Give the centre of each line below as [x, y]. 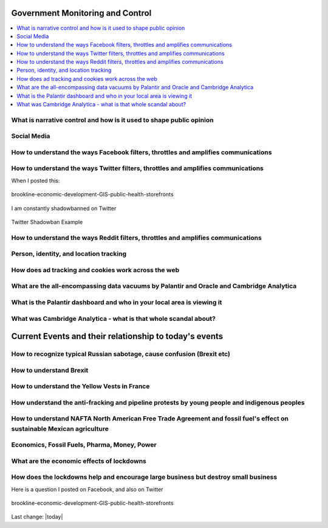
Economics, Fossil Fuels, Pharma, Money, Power [84, 445]
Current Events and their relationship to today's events [117, 336]
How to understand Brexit [50, 370]
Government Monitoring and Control [81, 13]
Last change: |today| [37, 517]
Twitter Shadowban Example [47, 222]
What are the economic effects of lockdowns [79, 461]
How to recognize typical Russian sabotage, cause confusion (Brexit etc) [121, 354]
